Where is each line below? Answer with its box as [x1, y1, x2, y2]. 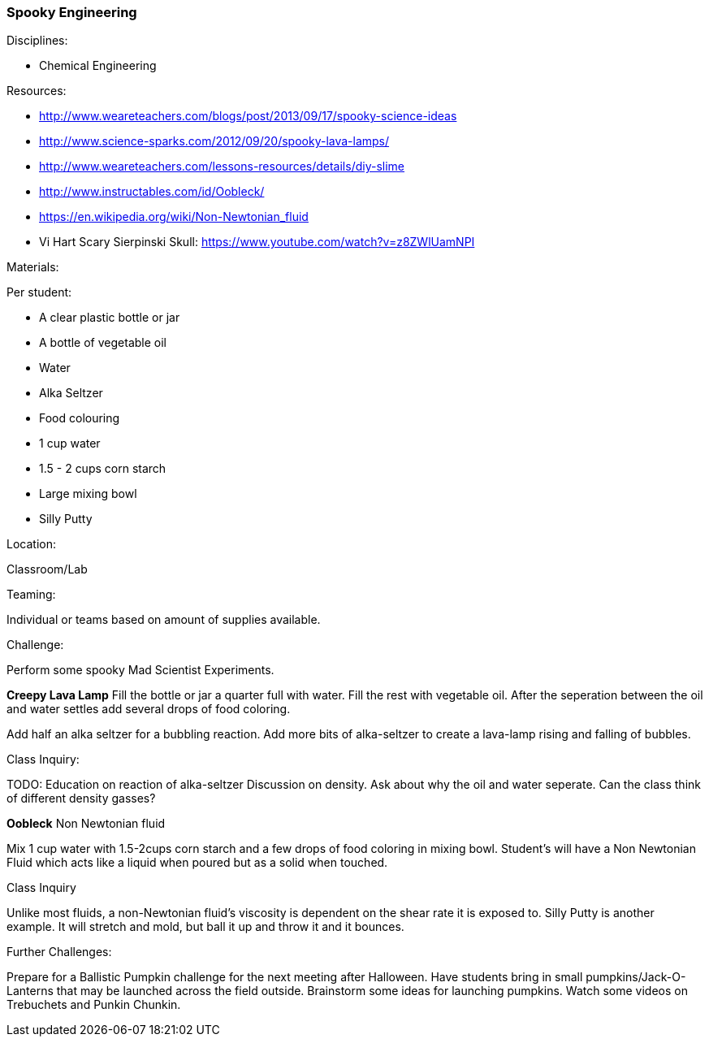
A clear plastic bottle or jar [39, 310, 180, 325]
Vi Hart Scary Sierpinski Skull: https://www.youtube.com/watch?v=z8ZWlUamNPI [39, 235, 475, 249]
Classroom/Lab [6, 562, 88, 577]
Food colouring [39, 411, 120, 426]
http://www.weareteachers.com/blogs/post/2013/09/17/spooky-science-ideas [39, 109, 457, 123]
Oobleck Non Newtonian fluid [6, 816, 166, 831]
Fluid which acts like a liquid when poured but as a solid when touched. [6, 855, 388, 870]
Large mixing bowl [39, 487, 137, 501]
